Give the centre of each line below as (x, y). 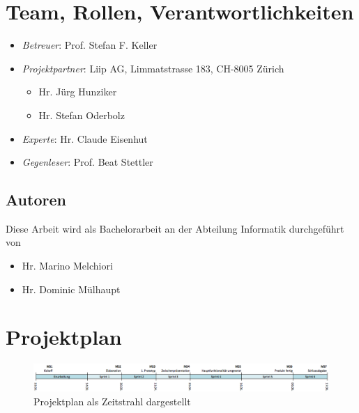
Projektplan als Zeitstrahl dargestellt (112, 401)
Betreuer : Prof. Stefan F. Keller (90, 45)
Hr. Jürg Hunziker (78, 92)
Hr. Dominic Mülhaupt (71, 289)
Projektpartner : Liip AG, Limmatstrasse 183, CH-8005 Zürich (153, 68)
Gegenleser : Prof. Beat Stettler (87, 162)
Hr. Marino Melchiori (67, 266)
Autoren (36, 200)
